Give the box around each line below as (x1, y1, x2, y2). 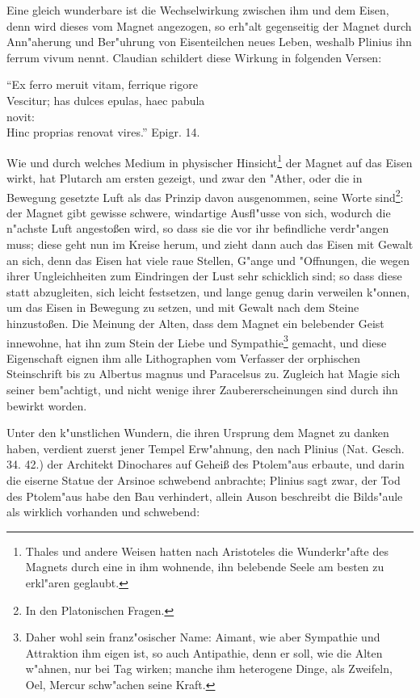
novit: (6, 107, 36, 124)
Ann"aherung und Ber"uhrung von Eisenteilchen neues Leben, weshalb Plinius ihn (6, 33, 412, 50)
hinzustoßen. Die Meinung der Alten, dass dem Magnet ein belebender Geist (6, 315, 384, 331)
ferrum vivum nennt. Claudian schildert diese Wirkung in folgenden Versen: (6, 48, 382, 65)
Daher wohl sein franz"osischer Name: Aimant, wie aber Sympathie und (25, 629, 380, 645)
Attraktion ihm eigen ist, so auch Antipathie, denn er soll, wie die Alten (25, 644, 383, 661)
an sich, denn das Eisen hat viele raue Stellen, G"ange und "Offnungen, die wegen (6, 251, 410, 268)
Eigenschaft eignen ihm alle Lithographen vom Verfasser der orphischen (6, 349, 361, 366)
